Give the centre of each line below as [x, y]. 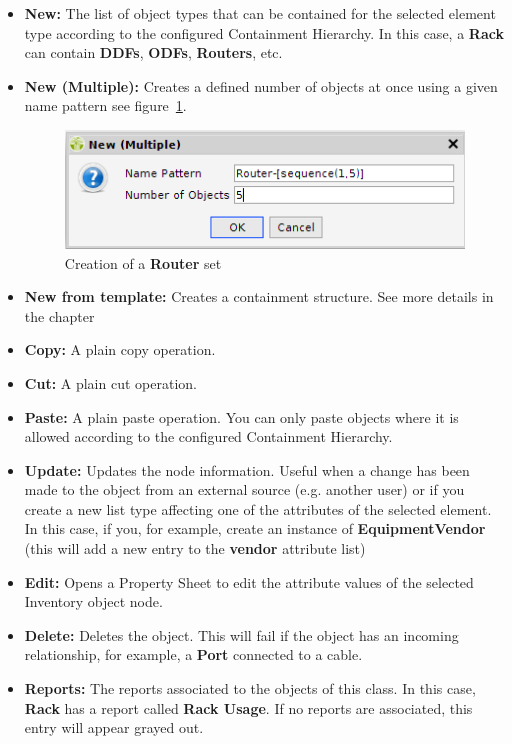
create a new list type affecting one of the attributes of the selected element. [258, 508]
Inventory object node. [93, 601]
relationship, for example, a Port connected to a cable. [193, 654]
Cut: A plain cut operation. [110, 382]
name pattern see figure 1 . [105, 105]
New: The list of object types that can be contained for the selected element [260, 13]
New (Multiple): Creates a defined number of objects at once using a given [261, 85]
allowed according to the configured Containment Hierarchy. [208, 436]
